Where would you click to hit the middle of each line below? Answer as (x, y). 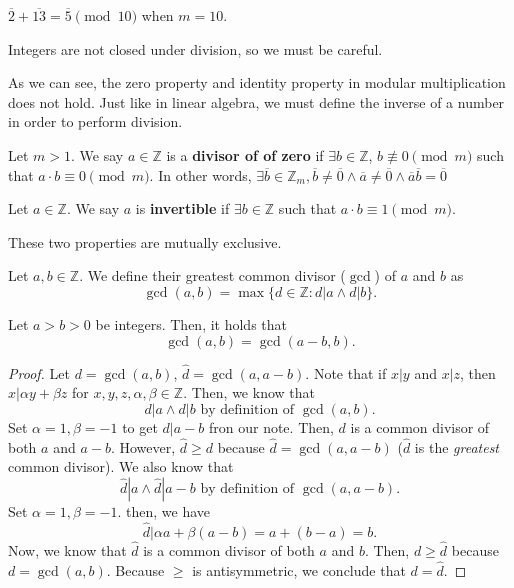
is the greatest (457, 446)
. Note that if (346, 372)
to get (140, 426)
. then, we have (164, 510)
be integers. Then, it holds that (191, 323)
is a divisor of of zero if (245, 154)
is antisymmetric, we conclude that (299, 569)
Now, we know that (67, 549)
